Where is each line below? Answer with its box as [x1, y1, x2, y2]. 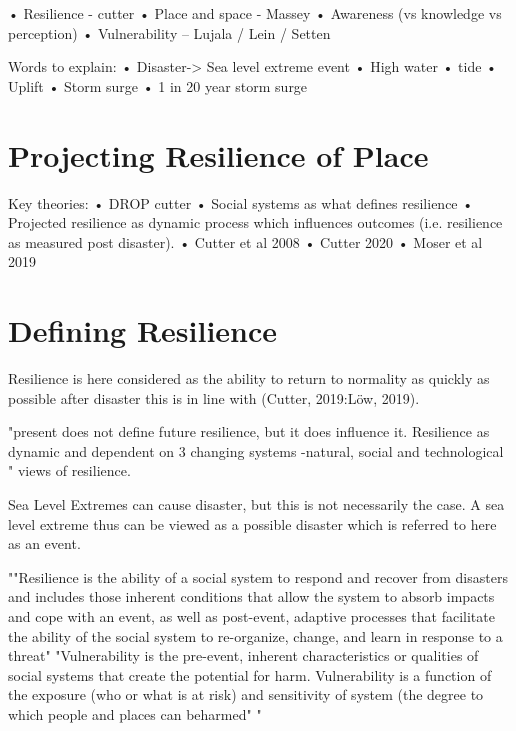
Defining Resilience [8, 310, 278, 351]
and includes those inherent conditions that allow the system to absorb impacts [8, 586, 495, 607]
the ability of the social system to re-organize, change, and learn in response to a [8, 625, 503, 646]
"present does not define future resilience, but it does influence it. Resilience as [8, 421, 490, 442]
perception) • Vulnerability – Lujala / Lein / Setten [8, 22, 331, 43]
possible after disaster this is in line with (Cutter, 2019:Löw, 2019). [8, 387, 420, 408]
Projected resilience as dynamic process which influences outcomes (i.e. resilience [8, 212, 503, 233]
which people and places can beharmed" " [8, 703, 262, 724]
